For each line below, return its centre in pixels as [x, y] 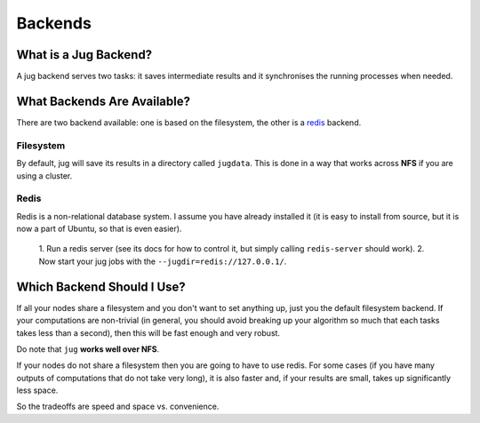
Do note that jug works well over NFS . [88, 349]
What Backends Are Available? [104, 101]
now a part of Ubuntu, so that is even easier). [99, 229]
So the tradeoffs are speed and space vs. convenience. [118, 407]
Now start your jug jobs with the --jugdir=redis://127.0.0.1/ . [163, 261]
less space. [37, 390]
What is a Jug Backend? [84, 55]
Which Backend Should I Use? [101, 287]
